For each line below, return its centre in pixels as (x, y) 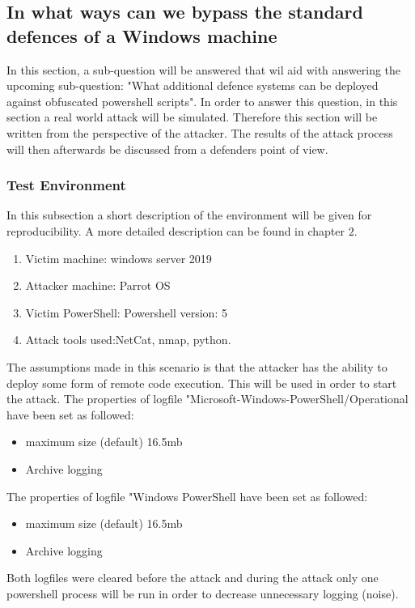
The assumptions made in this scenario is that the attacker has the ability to (197, 366)
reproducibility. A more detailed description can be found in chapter (176, 230)
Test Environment (66, 185)
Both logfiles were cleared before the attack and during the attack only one (193, 578)
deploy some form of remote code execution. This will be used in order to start (202, 383)
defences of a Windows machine (142, 35)
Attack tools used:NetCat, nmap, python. (128, 340)
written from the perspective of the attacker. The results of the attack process (200, 132)
